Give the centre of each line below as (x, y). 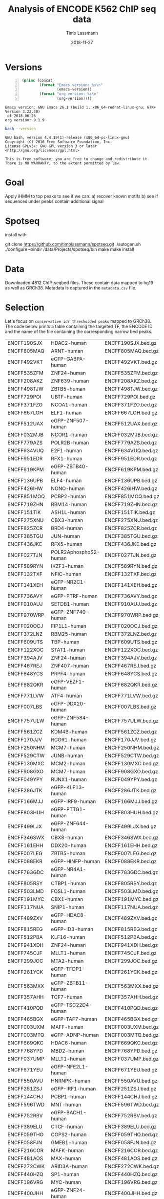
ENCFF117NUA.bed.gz (131, 907)
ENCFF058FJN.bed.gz (131, 1142)
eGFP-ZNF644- (70, 823)
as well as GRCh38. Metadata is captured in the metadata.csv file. (71, 288)
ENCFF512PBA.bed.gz (131, 937)
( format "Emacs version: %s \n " (71, 85)
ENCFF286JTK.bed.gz (131, 790)
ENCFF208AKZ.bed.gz (131, 381)
